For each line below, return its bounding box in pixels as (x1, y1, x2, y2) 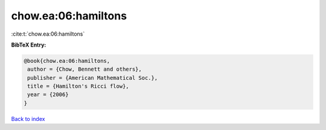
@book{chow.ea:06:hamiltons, (24, 57, 110, 64)
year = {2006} (27, 91, 69, 98)
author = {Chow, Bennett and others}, (27, 66, 142, 73)
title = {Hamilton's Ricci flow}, (27, 83, 129, 90)
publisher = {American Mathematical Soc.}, (27, 74, 158, 81)
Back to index (11, 115, 45, 122)
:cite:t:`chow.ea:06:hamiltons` (11, 30, 85, 37)
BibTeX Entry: (11, 41, 46, 48)
